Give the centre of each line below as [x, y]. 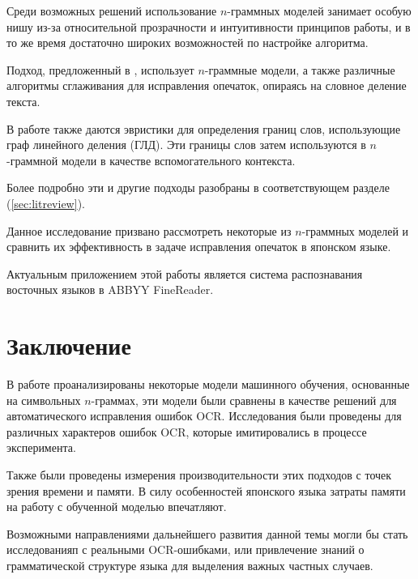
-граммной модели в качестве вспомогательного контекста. [151, 160]
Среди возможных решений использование [112, 11]
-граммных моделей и [355, 230]
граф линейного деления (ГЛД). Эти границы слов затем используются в [186, 145]
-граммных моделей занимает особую [319, 11]
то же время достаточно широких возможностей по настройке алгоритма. [188, 43]
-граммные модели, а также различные [300, 69]
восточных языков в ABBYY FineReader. [110, 289]
